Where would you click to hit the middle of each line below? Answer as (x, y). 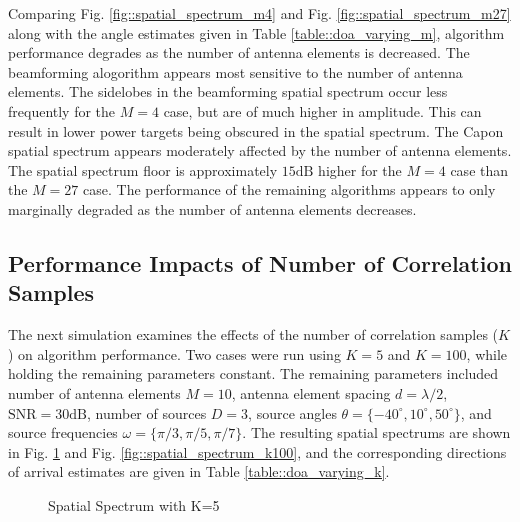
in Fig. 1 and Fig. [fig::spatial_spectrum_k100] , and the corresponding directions (257, 451)
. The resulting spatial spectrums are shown (376, 432)
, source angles (292, 412)
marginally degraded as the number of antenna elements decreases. (212, 208)
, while (487, 353)
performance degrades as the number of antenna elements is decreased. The (239, 52)
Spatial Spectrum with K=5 (134, 504)
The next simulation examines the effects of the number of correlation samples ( (253, 334)
